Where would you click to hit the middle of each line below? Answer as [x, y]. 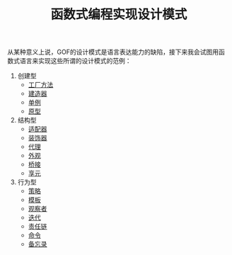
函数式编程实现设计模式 [119, 15]
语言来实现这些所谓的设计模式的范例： [75, 61]
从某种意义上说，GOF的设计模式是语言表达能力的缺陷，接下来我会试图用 [113, 52]
